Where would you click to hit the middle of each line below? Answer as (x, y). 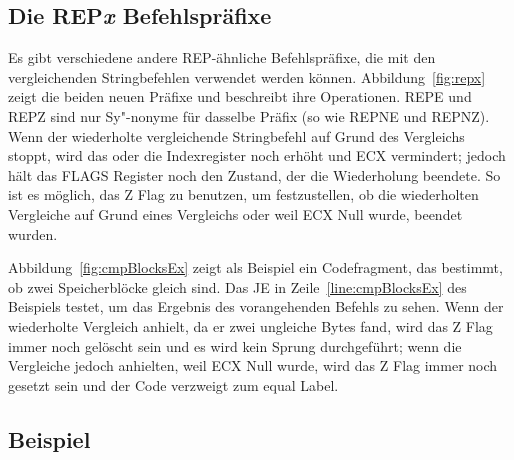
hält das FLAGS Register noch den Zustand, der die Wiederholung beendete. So (254, 174)
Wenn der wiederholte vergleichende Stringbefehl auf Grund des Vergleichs (236, 135)
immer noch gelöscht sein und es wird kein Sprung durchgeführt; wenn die (235, 345)
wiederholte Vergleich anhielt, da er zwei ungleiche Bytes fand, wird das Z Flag (250, 325)
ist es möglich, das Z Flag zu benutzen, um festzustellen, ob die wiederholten (243, 194)
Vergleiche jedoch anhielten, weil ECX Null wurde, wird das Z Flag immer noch (253, 365)
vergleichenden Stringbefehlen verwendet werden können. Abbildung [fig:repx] (247, 76)
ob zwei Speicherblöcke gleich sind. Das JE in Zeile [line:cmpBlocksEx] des (237, 286)
